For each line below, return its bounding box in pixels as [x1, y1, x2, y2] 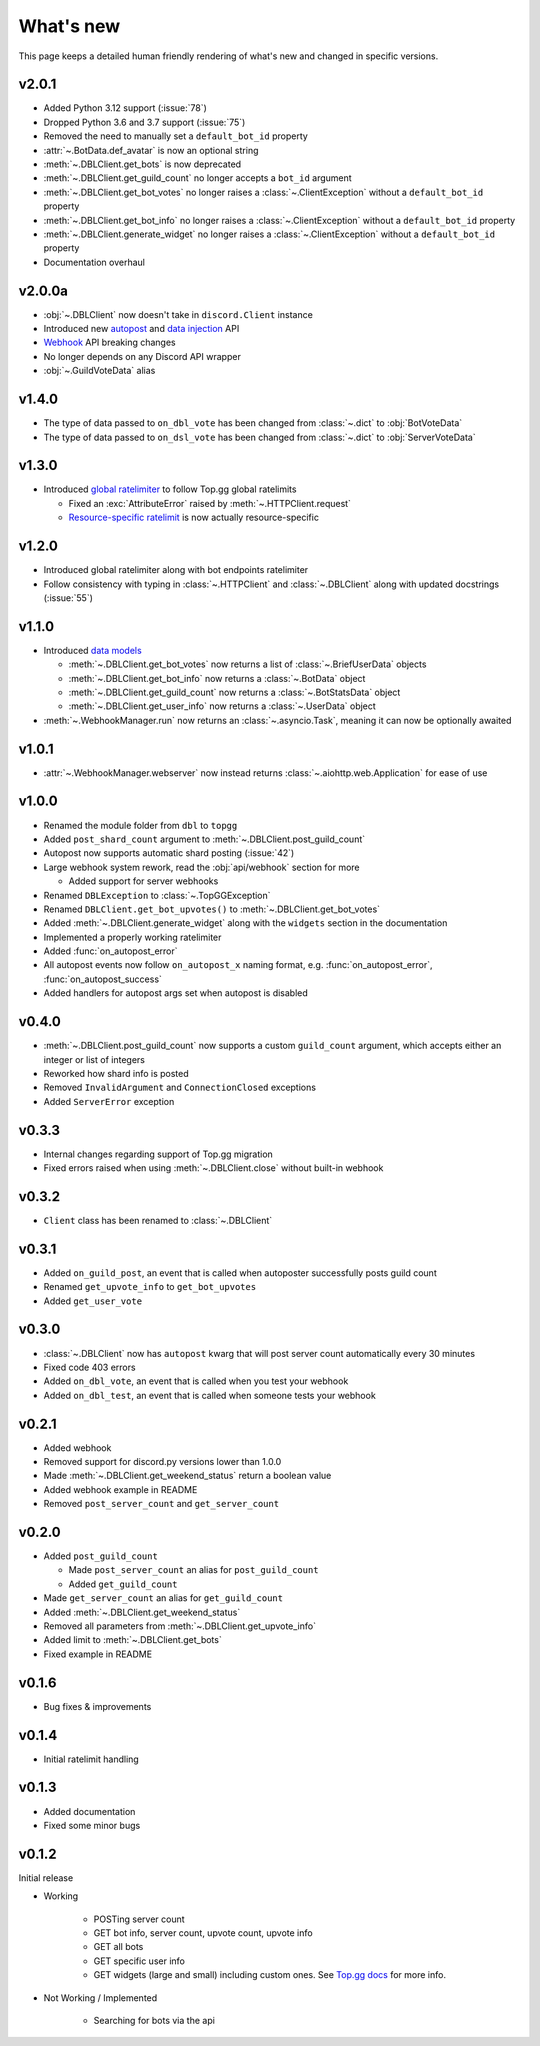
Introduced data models [43, 644, 142, 656]
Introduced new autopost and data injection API [43, 323, 240, 335]
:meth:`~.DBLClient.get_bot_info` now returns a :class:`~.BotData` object [68, 672, 366, 684]
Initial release [18, 1871, 74, 1884]
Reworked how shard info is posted [43, 1067, 189, 1079]
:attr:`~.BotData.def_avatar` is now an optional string [43, 144, 259, 156]
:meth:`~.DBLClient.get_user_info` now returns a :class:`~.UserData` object [68, 700, 377, 712]
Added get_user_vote [43, 1295, 143, 1307]
